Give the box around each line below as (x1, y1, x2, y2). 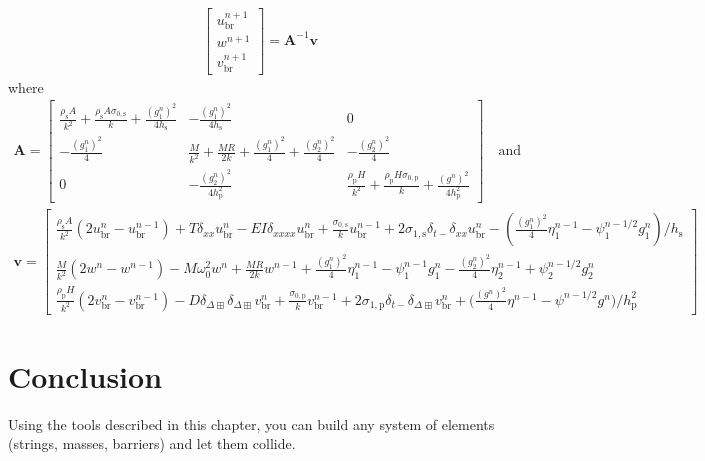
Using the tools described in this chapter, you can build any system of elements (8, 413, 495, 434)
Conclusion (8, 355, 163, 396)
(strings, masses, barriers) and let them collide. (8, 433, 296, 454)
